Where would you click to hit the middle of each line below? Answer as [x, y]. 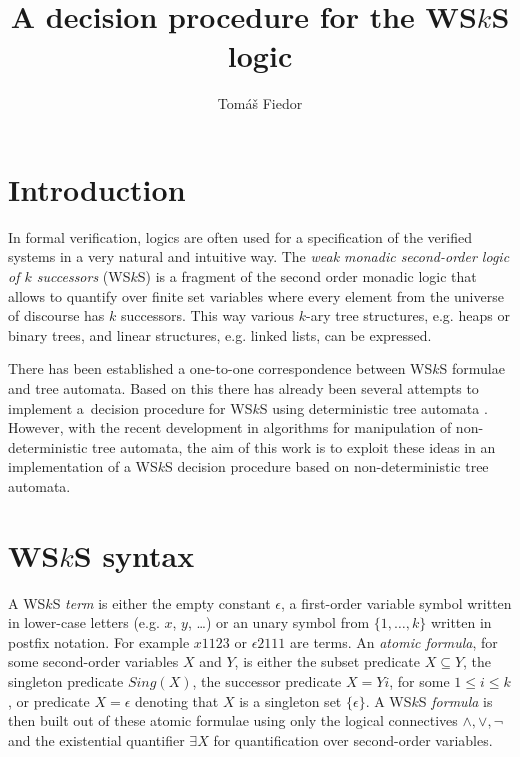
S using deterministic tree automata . [373, 407]
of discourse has [56, 315]
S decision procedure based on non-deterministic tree [327, 466]
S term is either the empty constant [161, 602]
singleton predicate [66, 681]
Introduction [97, 188]
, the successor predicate [267, 681]
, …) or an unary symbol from [278, 622]
